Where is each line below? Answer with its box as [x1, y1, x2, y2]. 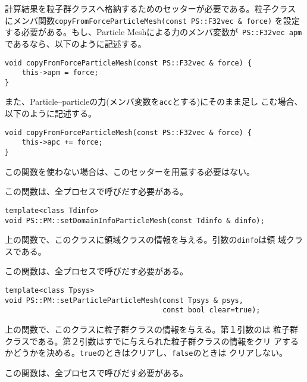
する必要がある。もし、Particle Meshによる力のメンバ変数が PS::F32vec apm [5, 26, 302, 38]
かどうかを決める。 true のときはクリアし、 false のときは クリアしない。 [5, 346, 288, 359]
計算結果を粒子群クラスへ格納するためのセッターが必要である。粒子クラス [5, 2, 296, 14]
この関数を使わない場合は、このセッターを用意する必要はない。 [5, 165, 255, 177]
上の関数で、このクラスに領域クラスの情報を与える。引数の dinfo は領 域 [5, 233, 286, 246]
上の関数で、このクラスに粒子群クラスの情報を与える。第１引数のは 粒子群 [5, 323, 299, 335]
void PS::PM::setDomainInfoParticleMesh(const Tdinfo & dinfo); [5, 216, 265, 225]
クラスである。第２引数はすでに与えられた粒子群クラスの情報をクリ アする [5, 334, 299, 347]
